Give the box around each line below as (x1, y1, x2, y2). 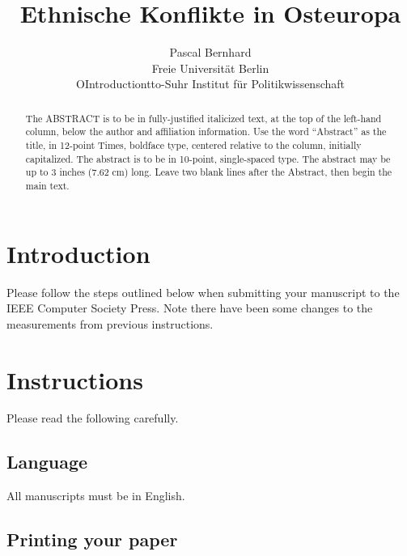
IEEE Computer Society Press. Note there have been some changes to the (6, 299, 373, 316)
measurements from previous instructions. (6, 315, 214, 332)
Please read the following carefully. (6, 410, 179, 427)
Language (6, 449, 88, 474)
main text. (25, 178, 70, 192)
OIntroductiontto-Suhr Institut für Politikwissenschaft (75, 75, 346, 92)
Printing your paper (6, 527, 178, 552)
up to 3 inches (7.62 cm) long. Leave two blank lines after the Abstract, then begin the (25, 165, 392, 179)
